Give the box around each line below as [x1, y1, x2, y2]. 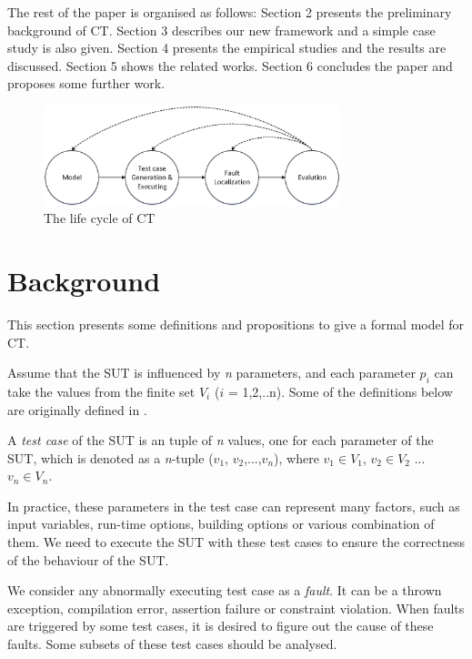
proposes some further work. [7, 74, 166, 93]
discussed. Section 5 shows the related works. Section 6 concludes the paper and [7, 56, 453, 75]
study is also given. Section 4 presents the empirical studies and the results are [7, 38, 447, 57]
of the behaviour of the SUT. [7, 550, 169, 569]
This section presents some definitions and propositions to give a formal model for [7, 314, 465, 333]
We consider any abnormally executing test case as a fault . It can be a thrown [7, 581, 442, 600]
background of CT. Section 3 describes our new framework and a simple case [7, 20, 436, 39]
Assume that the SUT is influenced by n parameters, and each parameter [7, 363, 416, 382]
